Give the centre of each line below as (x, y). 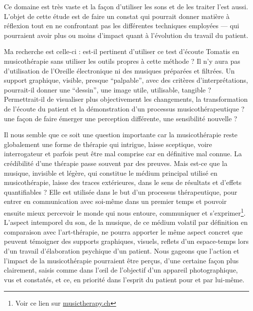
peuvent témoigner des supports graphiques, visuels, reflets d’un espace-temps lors (126, 241)
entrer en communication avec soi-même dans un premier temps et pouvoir (115, 201)
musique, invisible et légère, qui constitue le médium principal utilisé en (111, 173)
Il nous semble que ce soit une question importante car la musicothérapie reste (121, 135)
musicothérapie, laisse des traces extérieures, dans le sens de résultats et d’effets (123, 182)
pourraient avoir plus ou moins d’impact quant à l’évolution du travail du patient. (126, 35)
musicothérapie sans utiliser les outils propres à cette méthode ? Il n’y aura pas (122, 61)
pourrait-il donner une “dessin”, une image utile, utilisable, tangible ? (108, 89)
